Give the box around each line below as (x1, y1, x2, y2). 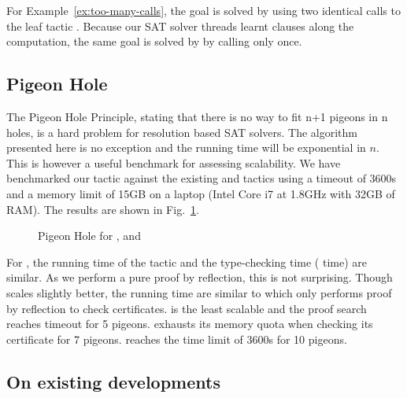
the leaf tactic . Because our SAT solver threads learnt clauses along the (6, 17, 354, 34)
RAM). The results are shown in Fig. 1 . (6, 201, 199, 217)
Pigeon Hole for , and (38, 227, 141, 244)
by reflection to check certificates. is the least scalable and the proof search (6, 300, 367, 316)
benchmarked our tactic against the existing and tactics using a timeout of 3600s (6, 170, 397, 186)
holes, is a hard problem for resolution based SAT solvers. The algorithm (6, 123, 357, 140)
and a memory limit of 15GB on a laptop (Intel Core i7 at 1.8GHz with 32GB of (6, 185, 395, 201)
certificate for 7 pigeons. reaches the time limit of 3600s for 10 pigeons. (6, 330, 347, 347)
